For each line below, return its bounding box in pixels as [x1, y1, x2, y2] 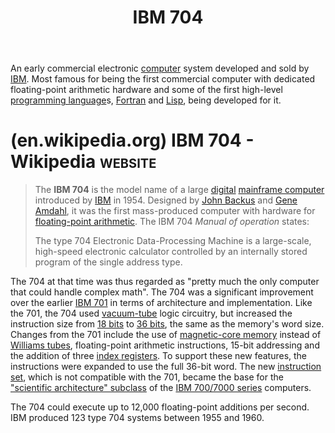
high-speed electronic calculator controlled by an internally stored [34, 246, 308, 258]
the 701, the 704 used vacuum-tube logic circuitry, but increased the [10, 307, 293, 320]
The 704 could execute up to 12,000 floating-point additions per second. [10, 401, 310, 413]
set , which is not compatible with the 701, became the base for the [10, 371, 284, 383]
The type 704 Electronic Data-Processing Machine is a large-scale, [34, 235, 312, 247]
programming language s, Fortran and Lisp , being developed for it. [10, 94, 282, 106]
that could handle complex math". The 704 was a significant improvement [10, 286, 314, 298]
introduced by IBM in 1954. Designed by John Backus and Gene [34, 194, 298, 206]
